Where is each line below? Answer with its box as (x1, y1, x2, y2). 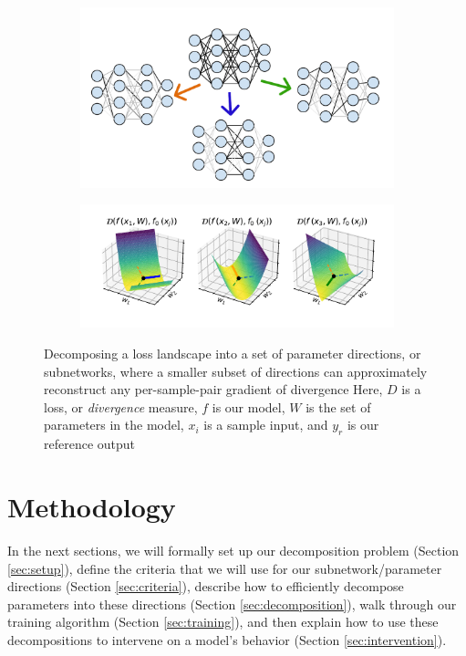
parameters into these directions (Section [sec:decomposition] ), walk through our (7, 594, 457, 613)
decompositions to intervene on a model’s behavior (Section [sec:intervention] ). (7, 630, 447, 649)
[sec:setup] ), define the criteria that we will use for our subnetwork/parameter (7, 558, 442, 578)
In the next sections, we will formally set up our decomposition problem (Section (7, 540, 460, 559)
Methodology (7, 488, 176, 526)
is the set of (305, 397, 371, 416)
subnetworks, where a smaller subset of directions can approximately (44, 361, 428, 380)
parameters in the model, (44, 415, 184, 434)
